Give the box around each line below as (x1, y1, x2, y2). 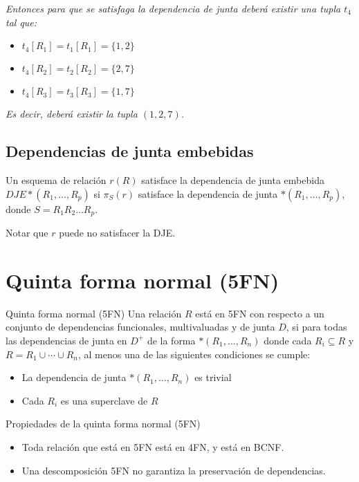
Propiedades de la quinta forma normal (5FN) (6, 416, 201, 431)
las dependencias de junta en (6, 333, 127, 347)
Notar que (6, 225, 48, 240)
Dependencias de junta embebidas (6, 140, 254, 162)
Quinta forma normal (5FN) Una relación (6, 306, 182, 320)
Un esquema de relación (6, 172, 107, 187)
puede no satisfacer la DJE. (59, 225, 176, 240)
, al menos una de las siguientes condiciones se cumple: (77, 346, 311, 361)
